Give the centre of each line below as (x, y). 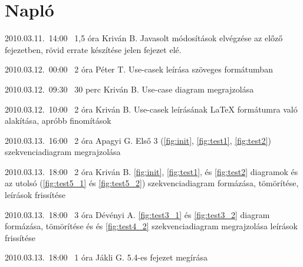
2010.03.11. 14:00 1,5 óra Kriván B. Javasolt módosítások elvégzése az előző (144, 38)
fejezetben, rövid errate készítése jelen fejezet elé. (93, 49)
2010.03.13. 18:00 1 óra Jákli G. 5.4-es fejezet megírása (106, 257)
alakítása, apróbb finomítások (58, 121)
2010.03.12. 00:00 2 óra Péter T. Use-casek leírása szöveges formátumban (139, 69)
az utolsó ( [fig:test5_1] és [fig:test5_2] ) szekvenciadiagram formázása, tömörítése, (152, 183)
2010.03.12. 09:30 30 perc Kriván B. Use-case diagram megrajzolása (129, 89)
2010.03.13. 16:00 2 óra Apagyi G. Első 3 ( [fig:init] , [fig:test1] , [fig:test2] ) (138, 140)
